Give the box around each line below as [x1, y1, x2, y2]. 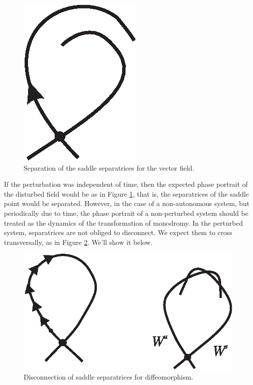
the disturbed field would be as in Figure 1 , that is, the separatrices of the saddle [4, 188, 249, 199]
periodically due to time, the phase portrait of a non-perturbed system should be [4, 207, 249, 218]
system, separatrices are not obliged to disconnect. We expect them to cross [4, 227, 232, 237]
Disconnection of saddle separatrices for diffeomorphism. [24, 372, 193, 382]
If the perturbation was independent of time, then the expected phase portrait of [4, 179, 248, 189]
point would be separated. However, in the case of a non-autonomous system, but [4, 198, 250, 208]
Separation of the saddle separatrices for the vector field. [24, 162, 194, 173]
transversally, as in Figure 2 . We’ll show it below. [4, 237, 153, 247]
